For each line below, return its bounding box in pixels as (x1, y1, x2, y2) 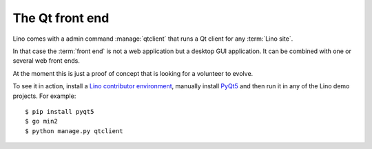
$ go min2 (25, 117, 58, 126)
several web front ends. (12, 57, 81, 65)
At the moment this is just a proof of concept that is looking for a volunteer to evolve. (12, 69, 254, 77)
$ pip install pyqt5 (25, 108, 94, 115)
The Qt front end (12, 10, 110, 26)
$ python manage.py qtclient (25, 127, 123, 135)
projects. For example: (12, 92, 76, 100)
